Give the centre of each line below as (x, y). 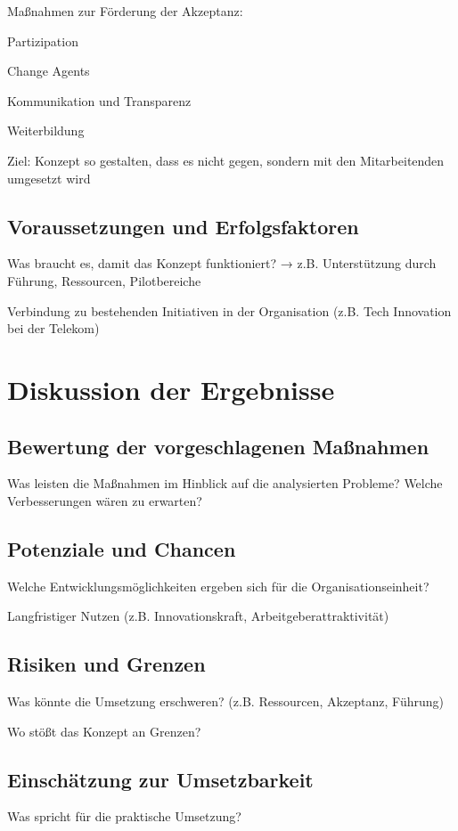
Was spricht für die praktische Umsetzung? (124, 816)
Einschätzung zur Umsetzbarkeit (160, 779)
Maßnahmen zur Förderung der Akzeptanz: (125, 11)
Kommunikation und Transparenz (99, 100)
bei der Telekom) (53, 328)
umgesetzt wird (49, 178)
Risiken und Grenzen (106, 664)
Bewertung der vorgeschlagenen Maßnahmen (218, 446)
